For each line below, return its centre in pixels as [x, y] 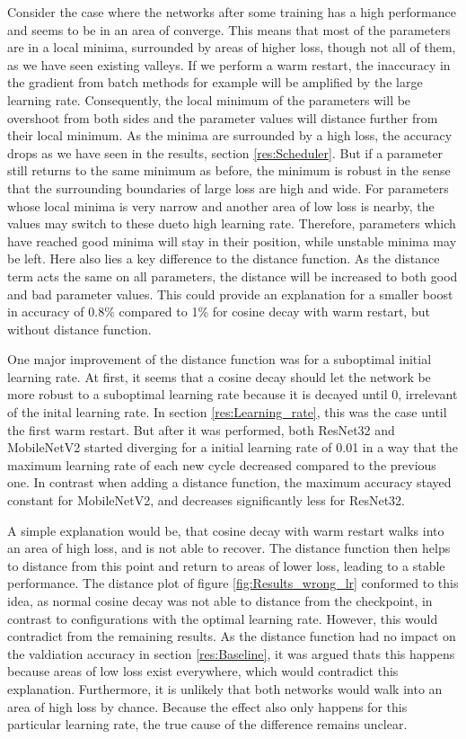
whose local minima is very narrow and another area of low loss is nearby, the [221, 205]
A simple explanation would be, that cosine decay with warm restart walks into [226, 530]
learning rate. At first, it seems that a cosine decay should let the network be [219, 376]
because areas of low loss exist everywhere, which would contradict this [203, 671]
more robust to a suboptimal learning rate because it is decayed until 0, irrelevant [233, 394]
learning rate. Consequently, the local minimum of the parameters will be [209, 99]
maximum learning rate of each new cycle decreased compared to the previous [222, 464]
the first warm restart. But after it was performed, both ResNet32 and [201, 429]
